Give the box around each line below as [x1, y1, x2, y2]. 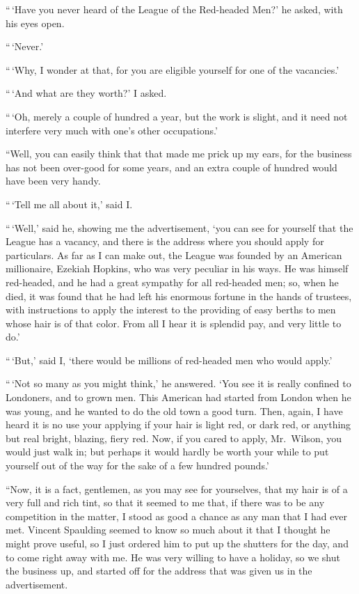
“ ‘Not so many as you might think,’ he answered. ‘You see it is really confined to [6, 376, 351, 391]
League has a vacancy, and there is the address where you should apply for [6, 234, 324, 249]
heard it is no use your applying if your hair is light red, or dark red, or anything [6, 417, 351, 432]
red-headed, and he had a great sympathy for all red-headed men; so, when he [6, 274, 339, 289]
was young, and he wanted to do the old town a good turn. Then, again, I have [6, 403, 343, 418]
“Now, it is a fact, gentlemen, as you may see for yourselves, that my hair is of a [6, 481, 348, 496]
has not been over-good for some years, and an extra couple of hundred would [6, 159, 337, 174]
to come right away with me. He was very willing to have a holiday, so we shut [6, 549, 340, 564]
